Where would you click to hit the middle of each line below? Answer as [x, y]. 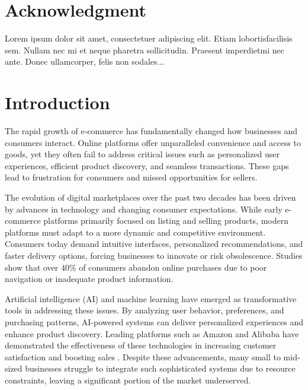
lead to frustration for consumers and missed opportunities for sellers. [131, 177]
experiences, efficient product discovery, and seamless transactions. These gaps [147, 165]
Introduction [57, 102]
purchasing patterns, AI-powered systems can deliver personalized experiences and [154, 321]
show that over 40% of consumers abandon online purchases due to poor [136, 267]
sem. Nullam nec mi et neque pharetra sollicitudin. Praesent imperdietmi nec [145, 50]
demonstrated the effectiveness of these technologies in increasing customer [141, 345]
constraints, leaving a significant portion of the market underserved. [128, 380]
